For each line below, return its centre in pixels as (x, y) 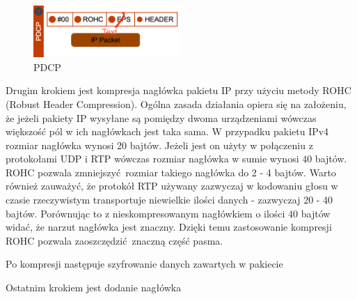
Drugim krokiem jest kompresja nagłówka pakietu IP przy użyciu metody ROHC (178, 90)
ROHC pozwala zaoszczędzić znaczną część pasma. (114, 240)
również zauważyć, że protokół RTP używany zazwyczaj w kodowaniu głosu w (172, 186)
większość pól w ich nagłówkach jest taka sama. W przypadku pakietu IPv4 (167, 131)
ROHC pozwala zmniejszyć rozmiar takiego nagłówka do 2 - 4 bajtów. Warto (171, 172)
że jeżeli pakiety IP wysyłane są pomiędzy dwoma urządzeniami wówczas (161, 117)
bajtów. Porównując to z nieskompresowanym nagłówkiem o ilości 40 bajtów (168, 213)
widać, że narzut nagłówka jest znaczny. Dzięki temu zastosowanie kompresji (169, 227)
